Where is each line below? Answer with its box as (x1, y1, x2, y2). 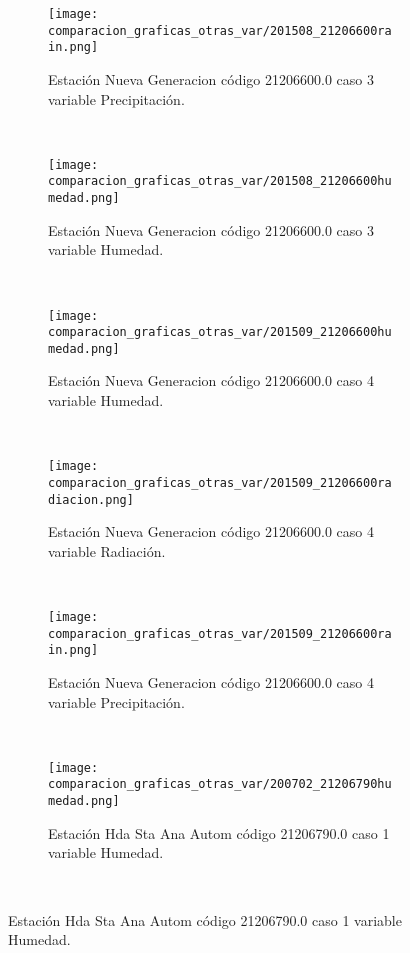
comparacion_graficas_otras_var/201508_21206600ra (48, 23, 392, 38)
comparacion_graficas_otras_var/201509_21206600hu (48, 325, 392, 340)
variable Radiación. (48, 540, 166, 561)
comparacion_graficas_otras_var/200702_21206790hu (48, 777, 392, 792)
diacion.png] (48, 492, 134, 507)
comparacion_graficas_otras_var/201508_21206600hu (48, 174, 392, 189)
